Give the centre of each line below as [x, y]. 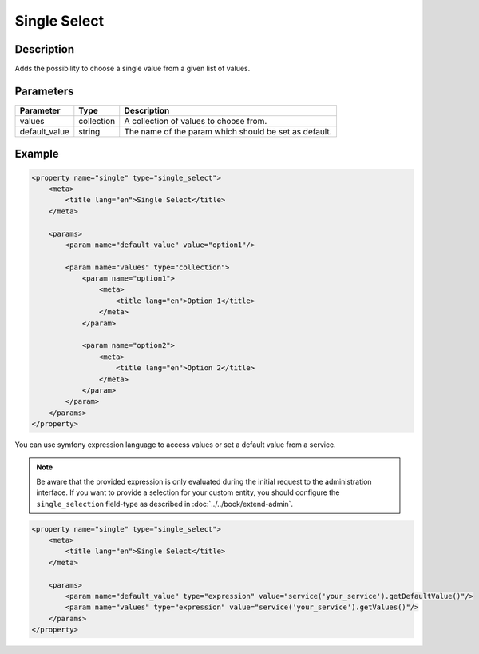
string [89, 131]
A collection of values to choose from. [196, 121]
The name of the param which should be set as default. [228, 131]
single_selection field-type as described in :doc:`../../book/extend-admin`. [165, 504]
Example [37, 154]
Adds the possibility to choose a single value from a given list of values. [133, 69]
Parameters [44, 91]
